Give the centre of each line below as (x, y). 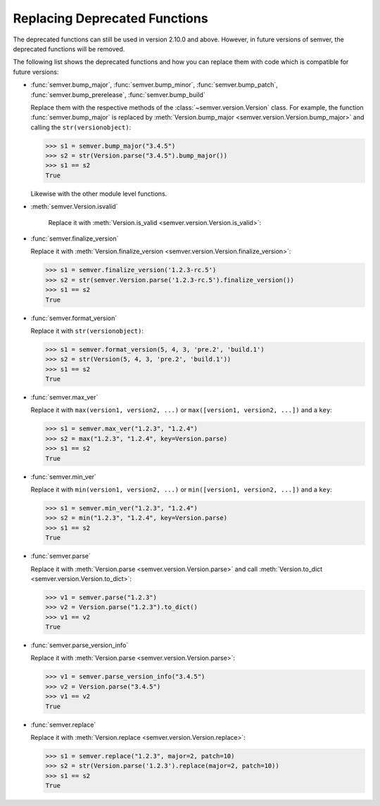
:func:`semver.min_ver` (63, 476)
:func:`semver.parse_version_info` (80, 645)
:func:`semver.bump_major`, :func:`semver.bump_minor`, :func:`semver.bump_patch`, (154, 85)
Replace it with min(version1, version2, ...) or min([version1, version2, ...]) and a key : (181, 490)
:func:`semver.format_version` (74, 318)
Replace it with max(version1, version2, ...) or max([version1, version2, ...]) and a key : (181, 410)
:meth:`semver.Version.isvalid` (74, 207)
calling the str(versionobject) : (81, 127)
